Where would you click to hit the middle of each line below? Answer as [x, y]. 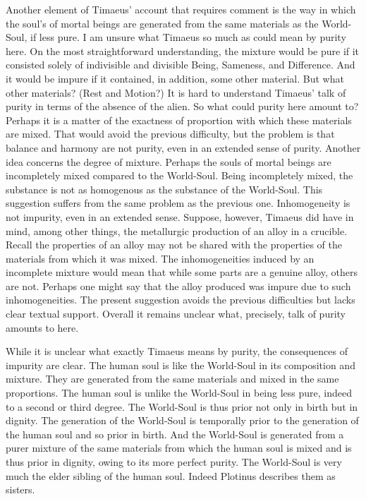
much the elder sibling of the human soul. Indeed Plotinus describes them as [171, 475]
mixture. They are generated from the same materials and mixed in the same [172, 379]
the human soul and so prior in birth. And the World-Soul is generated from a [175, 434]
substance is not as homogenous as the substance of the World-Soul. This [164, 189]
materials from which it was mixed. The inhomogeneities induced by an [160, 258]
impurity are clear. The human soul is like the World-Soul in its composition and [181, 365]
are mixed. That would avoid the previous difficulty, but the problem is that [170, 134]
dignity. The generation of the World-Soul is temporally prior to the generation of [182, 420]
